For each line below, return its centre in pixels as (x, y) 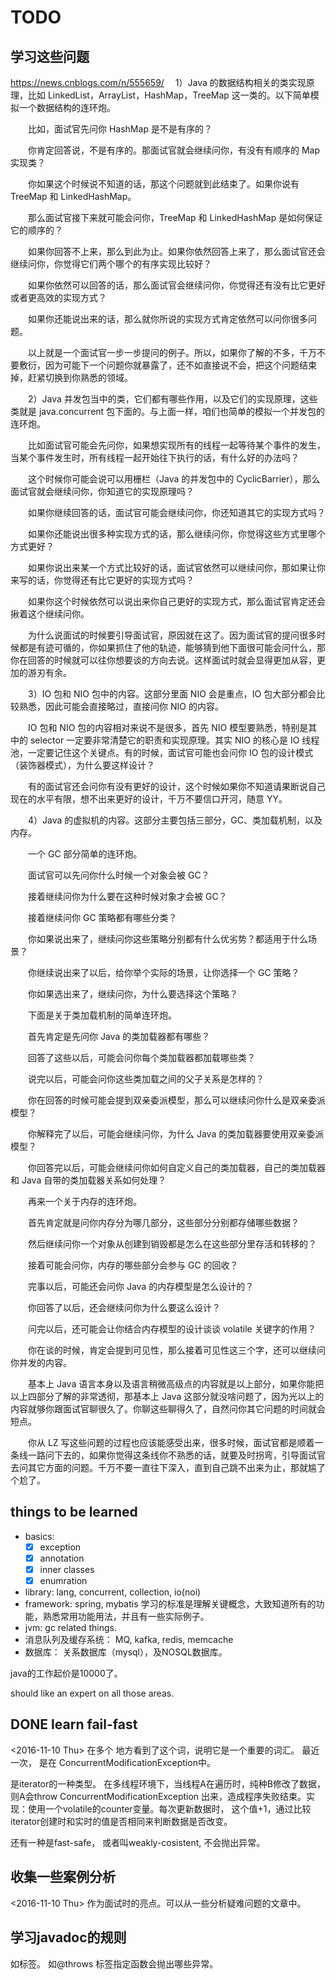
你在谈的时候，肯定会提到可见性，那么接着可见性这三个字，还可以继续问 (176, 1350)
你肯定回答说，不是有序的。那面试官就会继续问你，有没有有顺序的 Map (174, 150)
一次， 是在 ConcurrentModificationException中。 (113, 1762)
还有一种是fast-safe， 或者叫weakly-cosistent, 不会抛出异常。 (138, 1842)
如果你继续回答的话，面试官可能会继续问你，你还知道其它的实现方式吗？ (176, 512)
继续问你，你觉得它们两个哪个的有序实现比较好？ (111, 264)
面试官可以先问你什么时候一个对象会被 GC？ (118, 875)
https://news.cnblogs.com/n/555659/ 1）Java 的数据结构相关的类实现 (158, 82)
